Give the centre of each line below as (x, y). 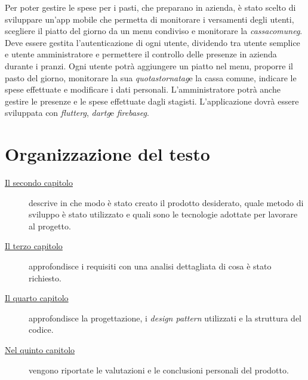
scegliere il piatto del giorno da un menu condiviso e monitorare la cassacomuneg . (154, 31)
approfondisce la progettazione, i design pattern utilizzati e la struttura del (165, 318)
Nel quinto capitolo (40, 350)
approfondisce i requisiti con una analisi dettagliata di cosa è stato (150, 266)
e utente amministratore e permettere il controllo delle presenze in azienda (141, 54)
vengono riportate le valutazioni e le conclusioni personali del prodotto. (159, 370)
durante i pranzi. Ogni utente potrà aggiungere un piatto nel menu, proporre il (149, 65)
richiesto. (45, 278)
